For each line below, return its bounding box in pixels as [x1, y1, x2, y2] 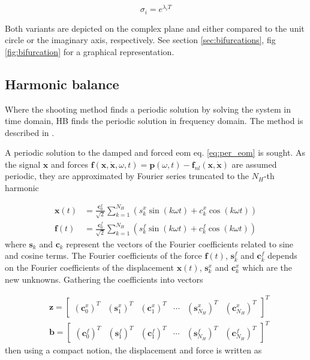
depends [267, 249, 297, 262]
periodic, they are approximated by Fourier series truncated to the [5, 170, 249, 182]
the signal [5, 158, 41, 170]
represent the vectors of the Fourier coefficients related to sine [66, 237, 294, 250]
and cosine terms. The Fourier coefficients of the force [5, 249, 202, 262]
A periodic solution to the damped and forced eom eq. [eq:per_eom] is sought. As [5, 146, 305, 159]
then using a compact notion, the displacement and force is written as [5, 344, 262, 356]
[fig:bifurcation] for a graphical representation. [5, 45, 174, 58]
